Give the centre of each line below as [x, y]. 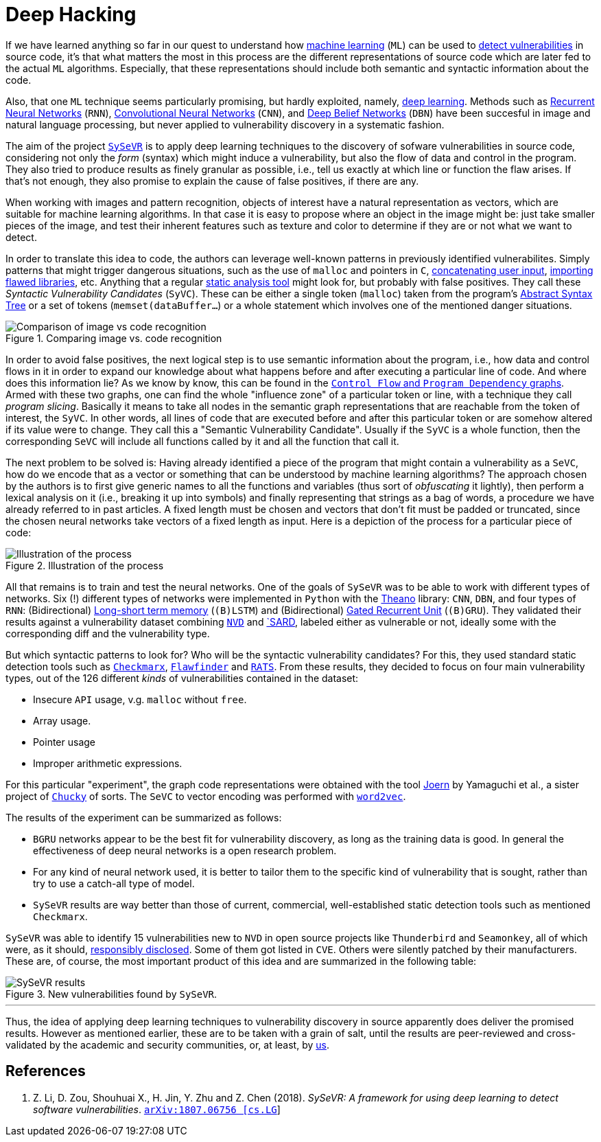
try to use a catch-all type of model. [114, 883]
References [46, 1071]
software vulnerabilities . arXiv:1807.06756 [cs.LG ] [157, 1109]
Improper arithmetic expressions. [108, 763]
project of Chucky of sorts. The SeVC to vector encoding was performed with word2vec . [206, 796]
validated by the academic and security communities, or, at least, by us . [167, 1044]
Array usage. [62, 720]
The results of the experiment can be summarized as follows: [144, 817]
